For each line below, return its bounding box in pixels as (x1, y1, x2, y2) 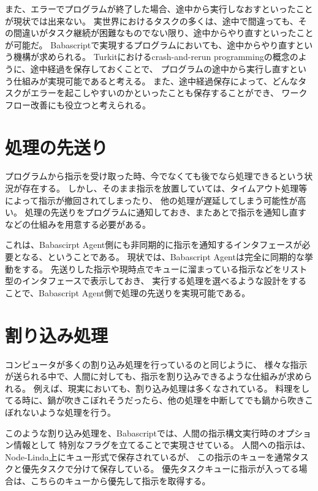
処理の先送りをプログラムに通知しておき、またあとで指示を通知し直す (25, 206, 306, 219)
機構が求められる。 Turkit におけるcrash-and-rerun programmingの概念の (13, 50, 298, 63)
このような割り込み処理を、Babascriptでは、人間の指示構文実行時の (5, 426, 278, 439)
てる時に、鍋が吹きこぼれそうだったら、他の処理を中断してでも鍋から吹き (5, 394, 305, 407)
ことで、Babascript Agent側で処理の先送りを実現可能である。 (5, 286, 251, 299)
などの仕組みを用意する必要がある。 (5, 217, 151, 230)
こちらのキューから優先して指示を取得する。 (30, 474, 211, 487)
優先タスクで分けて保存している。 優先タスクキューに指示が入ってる (21, 462, 299, 475)
